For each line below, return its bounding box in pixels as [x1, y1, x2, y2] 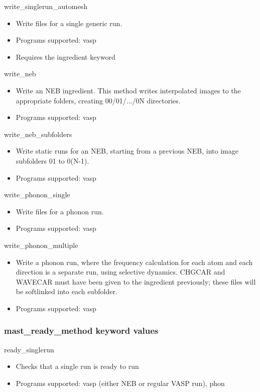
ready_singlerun [4, 344, 54, 354]
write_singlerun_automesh [4, 1, 87, 11]
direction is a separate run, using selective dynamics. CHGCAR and [16, 267, 225, 277]
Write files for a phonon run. [16, 206, 104, 216]
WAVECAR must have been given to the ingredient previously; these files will [16, 276, 256, 287]
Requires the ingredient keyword [16, 51, 115, 62]
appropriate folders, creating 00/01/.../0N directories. [16, 95, 181, 105]
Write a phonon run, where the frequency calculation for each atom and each [16, 256, 253, 267]
